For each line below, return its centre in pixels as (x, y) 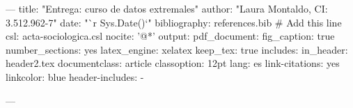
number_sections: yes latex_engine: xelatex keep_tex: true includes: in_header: (177, 49)
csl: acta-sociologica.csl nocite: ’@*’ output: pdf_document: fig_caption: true (170, 36)
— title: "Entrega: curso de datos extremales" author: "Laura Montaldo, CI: (167, 8)
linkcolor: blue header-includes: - (75, 76)
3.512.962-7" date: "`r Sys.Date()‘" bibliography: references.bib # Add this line (174, 22)
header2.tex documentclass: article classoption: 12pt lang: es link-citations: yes (173, 63)
